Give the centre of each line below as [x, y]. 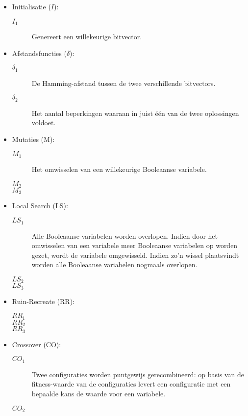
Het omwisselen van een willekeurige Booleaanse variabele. [119, 169]
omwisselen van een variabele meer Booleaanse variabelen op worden [135, 245]
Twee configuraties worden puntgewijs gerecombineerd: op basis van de [138, 374]
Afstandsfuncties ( [39, 53]
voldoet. [44, 123]
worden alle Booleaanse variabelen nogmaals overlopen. [114, 264]
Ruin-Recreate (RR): [43, 301]
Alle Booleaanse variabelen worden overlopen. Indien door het [125, 236]
